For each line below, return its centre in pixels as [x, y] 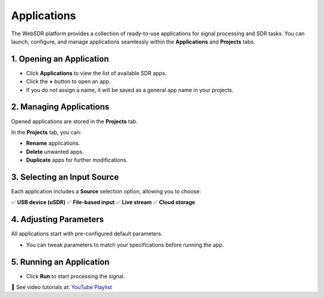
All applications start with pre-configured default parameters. [87, 234]
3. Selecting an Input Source [65, 177]
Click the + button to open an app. [68, 81]
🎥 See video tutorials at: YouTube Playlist [61, 287]
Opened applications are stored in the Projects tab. [74, 121]
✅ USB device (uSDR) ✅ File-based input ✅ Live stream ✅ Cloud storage [103, 202]
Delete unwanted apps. [55, 151]
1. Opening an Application [60, 59]
